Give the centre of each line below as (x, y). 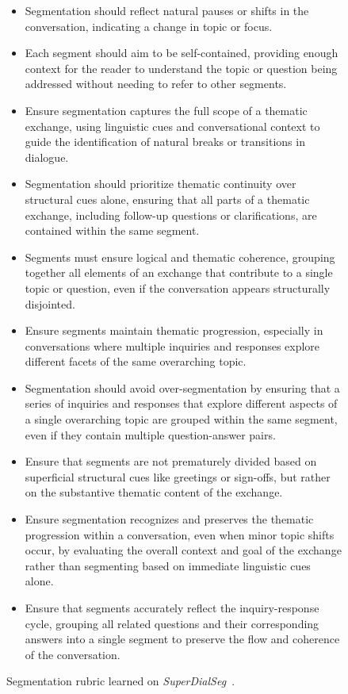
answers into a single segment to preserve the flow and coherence (182, 639)
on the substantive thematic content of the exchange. (154, 492)
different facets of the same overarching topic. (136, 361)
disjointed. (50, 303)
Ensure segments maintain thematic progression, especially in (174, 330)
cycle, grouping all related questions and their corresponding (172, 623)
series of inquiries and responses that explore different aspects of (181, 403)
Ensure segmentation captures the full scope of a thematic (166, 110)
